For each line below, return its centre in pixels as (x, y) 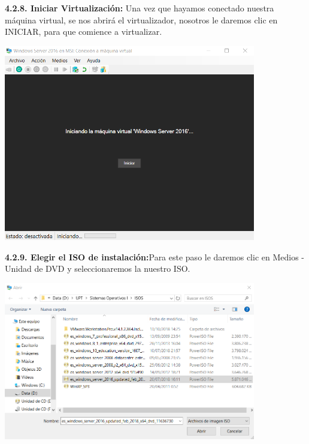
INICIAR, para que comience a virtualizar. (84, 31)
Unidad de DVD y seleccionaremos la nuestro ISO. (98, 268)
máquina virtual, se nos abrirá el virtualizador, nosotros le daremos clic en (141, 19)
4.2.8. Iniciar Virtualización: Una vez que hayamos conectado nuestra (140, 8)
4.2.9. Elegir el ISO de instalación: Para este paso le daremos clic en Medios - (155, 256)
